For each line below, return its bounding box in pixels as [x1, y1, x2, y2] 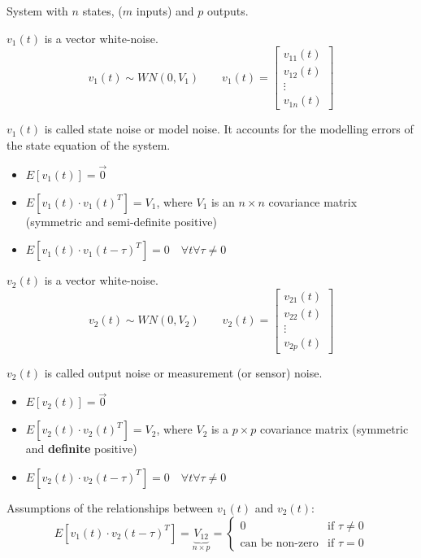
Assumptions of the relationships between [7, 499, 214, 516]
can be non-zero [240, 537, 319, 549]
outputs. [207, 2, 249, 19]
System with [7, 2, 68, 19]
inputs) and [136, 2, 194, 19]
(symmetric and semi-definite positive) [25, 212, 217, 229]
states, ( [82, 2, 123, 19]
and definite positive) [25, 440, 137, 457]
